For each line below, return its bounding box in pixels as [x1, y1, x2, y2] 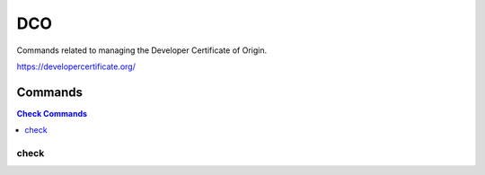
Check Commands [16, 108, 88, 118]
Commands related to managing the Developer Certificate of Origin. [16, 45, 268, 56]
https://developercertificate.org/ [16, 61, 137, 72]
